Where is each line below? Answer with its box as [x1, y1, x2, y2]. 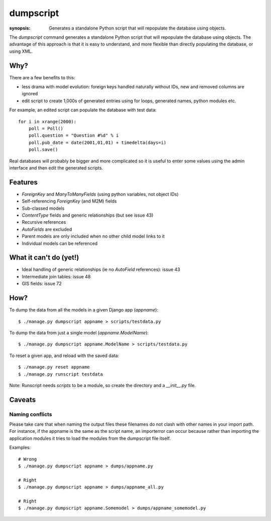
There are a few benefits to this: [9, 74, 75, 80]
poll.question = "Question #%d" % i [28, 133, 119, 138]
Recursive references [22, 219, 66, 225]
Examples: [9, 444, 31, 451]
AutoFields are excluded [22, 226, 72, 232]
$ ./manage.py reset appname [18, 364, 90, 370]
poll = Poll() [28, 125, 64, 131]
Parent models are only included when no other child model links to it [22, 233, 165, 239]
